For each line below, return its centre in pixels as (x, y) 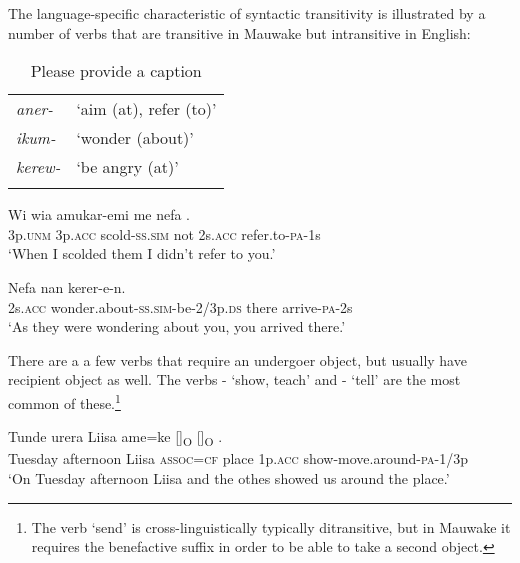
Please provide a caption (116, 71)
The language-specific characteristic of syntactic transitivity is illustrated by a (247, 13)
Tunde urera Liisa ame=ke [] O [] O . (115, 437)
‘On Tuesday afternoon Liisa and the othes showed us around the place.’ (229, 477)
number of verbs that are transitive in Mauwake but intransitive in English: (239, 32)
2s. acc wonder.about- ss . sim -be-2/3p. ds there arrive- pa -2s (180, 306)
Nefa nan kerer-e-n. (67, 286)
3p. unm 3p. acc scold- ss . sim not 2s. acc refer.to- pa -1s (164, 233)
